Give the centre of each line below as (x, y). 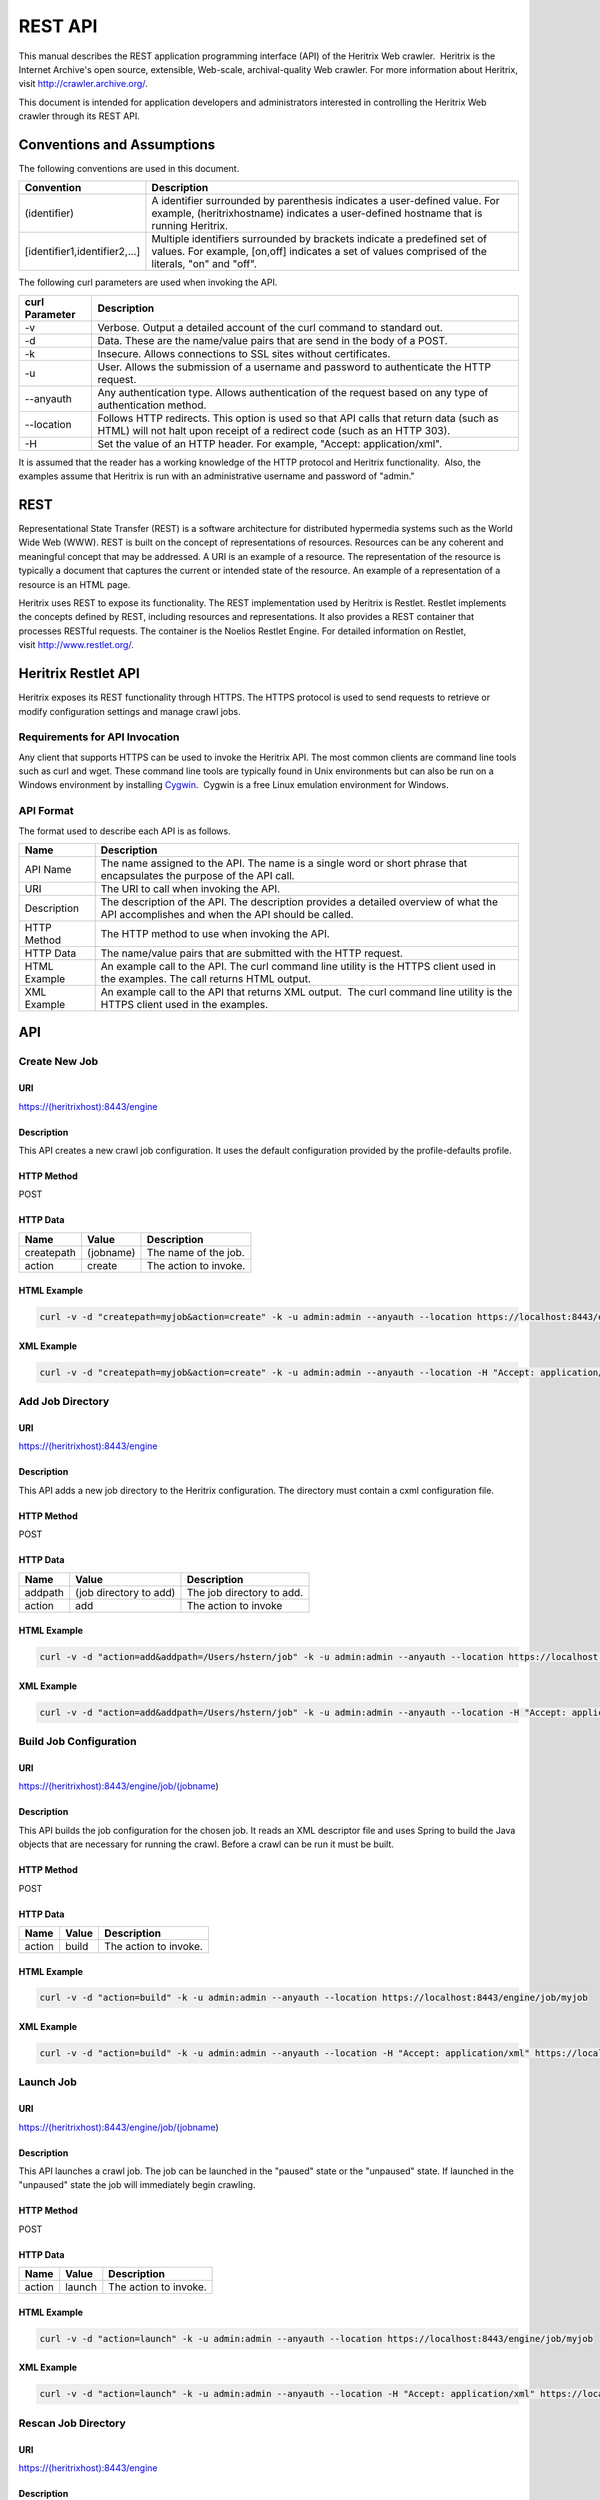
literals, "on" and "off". (204, 264)
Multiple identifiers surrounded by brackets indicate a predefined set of (319, 239)
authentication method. (152, 405)
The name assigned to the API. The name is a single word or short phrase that (284, 863)
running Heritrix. (190, 226)
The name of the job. (195, 1252)
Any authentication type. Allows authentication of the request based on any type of (293, 392)
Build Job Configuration (77, 1742)
